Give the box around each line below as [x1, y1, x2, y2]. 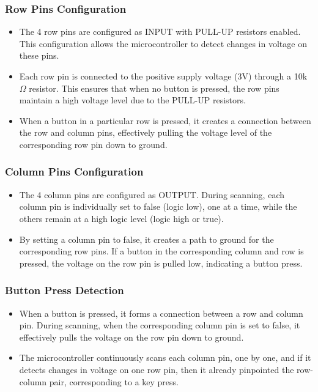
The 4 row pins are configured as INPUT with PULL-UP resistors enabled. [19, 25, 301, 38]
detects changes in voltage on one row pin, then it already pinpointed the [19, 363, 294, 375]
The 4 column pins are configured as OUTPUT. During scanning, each [19, 188, 284, 201]
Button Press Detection [5, 283, 124, 298]
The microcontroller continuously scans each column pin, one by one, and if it [19, 351, 311, 364]
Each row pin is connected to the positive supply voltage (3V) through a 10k [19, 70, 308, 82]
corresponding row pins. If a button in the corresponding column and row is [19, 245, 304, 257]
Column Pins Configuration [5, 164, 144, 179]
